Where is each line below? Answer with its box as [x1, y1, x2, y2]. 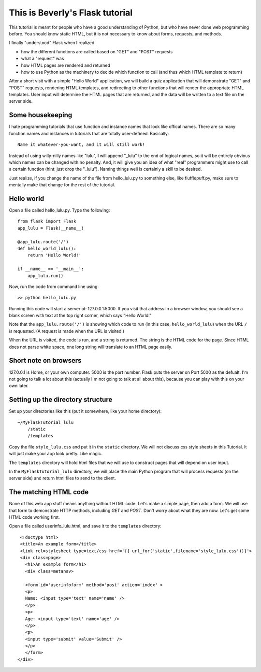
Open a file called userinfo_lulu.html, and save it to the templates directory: [9, 523, 161, 529]
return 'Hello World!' [27, 253, 82, 258]
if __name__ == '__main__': [17, 266, 84, 272]
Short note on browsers [9, 356, 82, 365]
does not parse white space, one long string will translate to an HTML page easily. [9, 344, 173, 350]
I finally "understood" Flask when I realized [9, 40, 95, 46]
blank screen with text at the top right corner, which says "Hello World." [9, 313, 152, 319]
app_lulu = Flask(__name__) [17, 225, 84, 231]
